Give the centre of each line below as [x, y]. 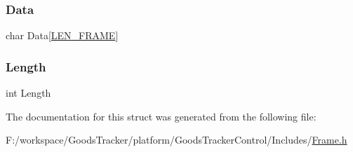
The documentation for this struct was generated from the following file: [161, 116]
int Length [28, 93]
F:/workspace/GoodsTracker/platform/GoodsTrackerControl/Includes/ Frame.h [176, 140]
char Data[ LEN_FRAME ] [62, 35]
